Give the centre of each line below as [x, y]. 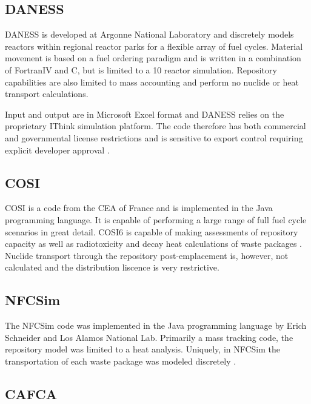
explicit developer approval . [57, 150]
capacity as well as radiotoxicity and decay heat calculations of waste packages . [153, 244]
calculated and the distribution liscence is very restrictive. [112, 267]
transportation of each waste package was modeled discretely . [121, 361]
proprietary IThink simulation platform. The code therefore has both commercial [155, 126]
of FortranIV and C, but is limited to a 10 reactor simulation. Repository [141, 69]
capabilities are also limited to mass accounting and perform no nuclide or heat [152, 82]
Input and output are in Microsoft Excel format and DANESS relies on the [145, 114]
